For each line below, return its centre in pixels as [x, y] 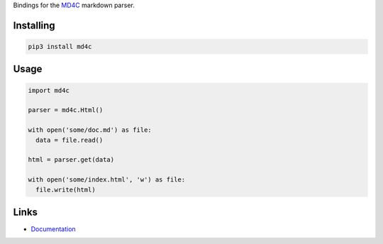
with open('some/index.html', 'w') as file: [107, 180]
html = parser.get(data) [71, 160]
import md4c [49, 90]
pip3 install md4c [60, 46]
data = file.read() [70, 140]
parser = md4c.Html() [66, 110]
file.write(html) [66, 189]
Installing [34, 25]
